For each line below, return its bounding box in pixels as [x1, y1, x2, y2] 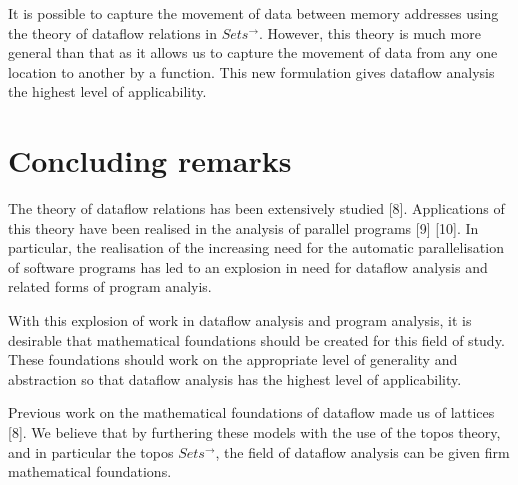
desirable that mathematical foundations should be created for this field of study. [8, 329, 505, 350]
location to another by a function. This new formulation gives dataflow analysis [8, 61, 495, 82]
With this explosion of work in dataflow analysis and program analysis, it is [8, 310, 472, 331]
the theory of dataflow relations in [8, 22, 218, 43]
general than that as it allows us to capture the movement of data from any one [8, 42, 498, 63]
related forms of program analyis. [8, 276, 212, 297]
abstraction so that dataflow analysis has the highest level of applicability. [8, 368, 462, 389]
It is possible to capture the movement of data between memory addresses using [8, 3, 499, 23]
